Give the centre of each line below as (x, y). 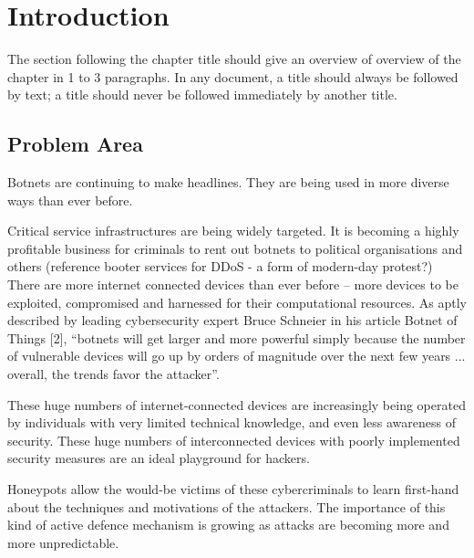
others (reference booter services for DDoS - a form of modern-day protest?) (220, 266)
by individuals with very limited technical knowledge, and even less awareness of (232, 422)
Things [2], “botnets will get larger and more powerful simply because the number (237, 337)
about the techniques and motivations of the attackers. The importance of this (227, 506)
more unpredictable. (63, 542)
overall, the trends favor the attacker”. (113, 374)
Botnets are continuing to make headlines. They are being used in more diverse (228, 182)
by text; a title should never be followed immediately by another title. (202, 95)
